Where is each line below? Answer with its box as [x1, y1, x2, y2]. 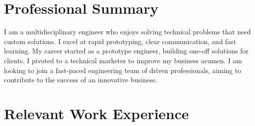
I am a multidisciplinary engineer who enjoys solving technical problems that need [4, 26, 251, 37]
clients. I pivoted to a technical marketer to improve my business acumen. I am [4, 55, 242, 65]
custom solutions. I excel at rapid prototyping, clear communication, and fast [4, 36, 236, 46]
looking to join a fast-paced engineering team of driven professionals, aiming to [4, 65, 241, 75]
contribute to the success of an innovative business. [4, 75, 157, 85]
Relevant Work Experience [4, 103, 189, 123]
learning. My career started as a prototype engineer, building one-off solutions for [4, 46, 249, 56]
